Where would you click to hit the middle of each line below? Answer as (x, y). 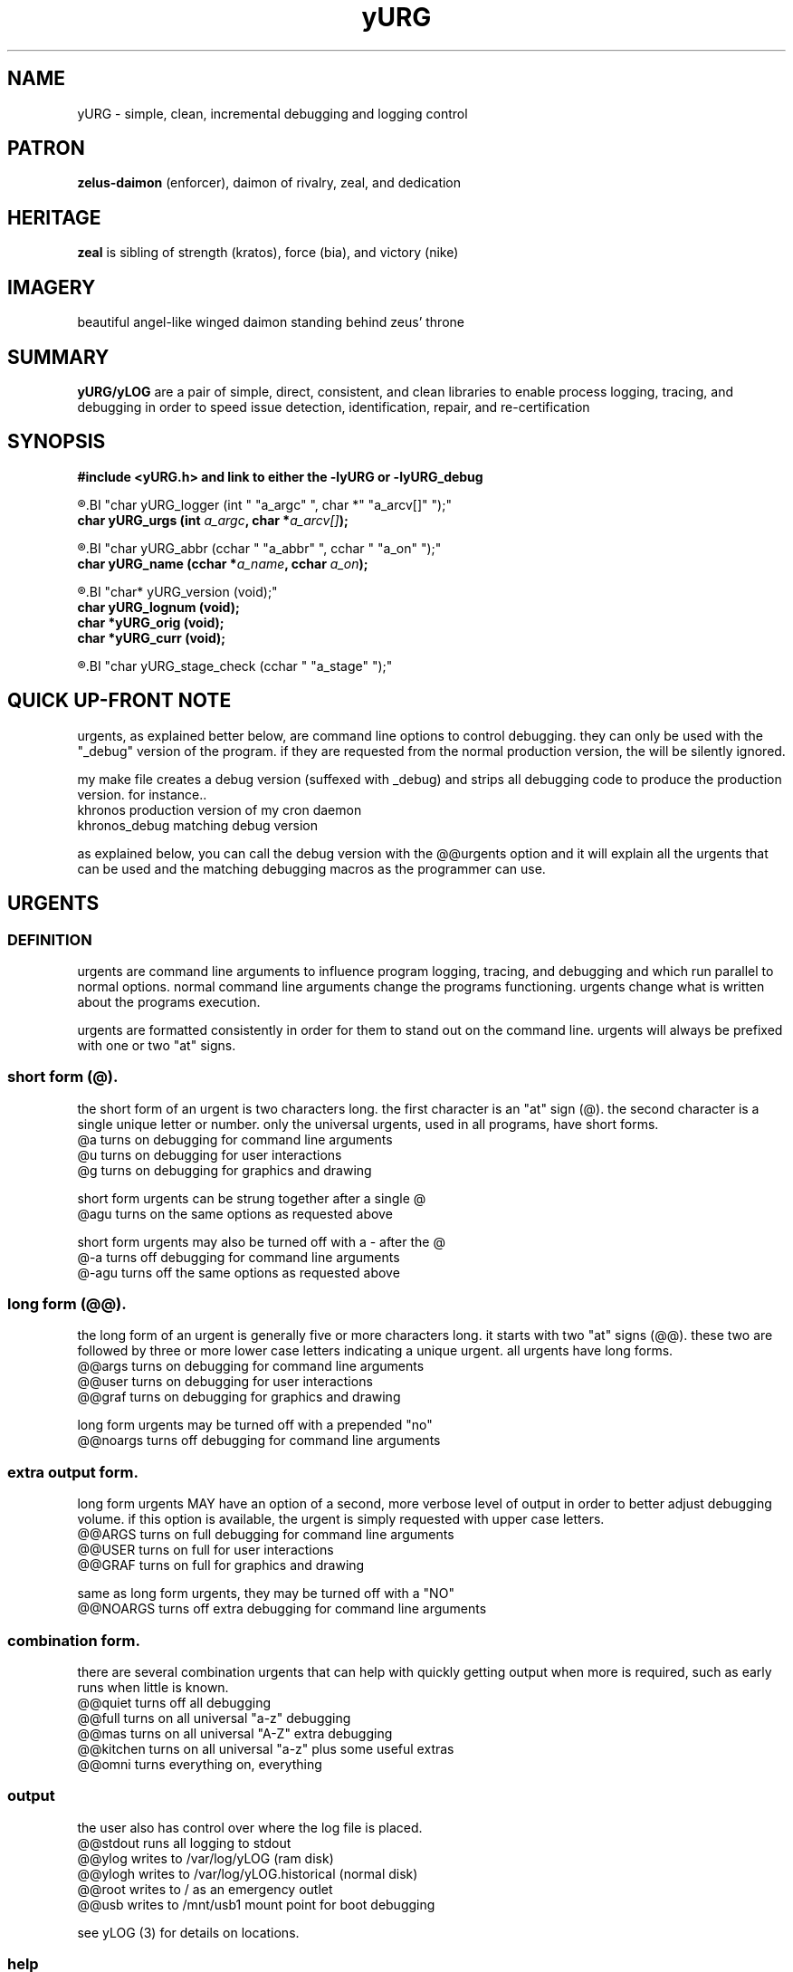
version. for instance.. (142, 794)
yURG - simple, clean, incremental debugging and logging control (272, 113)
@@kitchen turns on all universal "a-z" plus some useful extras (266, 1748)
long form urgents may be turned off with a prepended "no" (255, 1425)
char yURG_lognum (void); (158, 607)
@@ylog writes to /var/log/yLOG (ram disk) (205, 1858)
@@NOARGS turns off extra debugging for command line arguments (282, 1609)
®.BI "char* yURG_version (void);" (177, 591)
